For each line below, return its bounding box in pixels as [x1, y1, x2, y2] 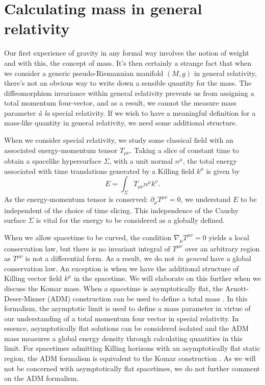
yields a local [208, 232, 249, 242]
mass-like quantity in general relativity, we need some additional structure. [4, 117, 237, 128]
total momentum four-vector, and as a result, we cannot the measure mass [4, 97, 236, 108]
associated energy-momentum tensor [4, 144, 118, 155]
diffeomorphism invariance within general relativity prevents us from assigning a [4, 87, 254, 98]
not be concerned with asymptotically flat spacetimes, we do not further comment [4, 363, 260, 373]
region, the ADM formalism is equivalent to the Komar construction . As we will [4, 353, 256, 364]
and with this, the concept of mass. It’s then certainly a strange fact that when [4, 57, 252, 68]
